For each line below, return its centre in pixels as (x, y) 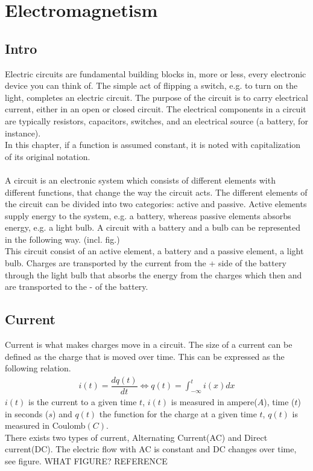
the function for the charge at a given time (178, 413)
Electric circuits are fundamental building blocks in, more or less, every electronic (156, 73)
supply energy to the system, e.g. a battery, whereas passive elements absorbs (148, 215)
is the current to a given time (83, 401)
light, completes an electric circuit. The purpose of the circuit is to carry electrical (156, 97)
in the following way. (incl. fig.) (62, 239)
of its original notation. (48, 156)
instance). (23, 133)
